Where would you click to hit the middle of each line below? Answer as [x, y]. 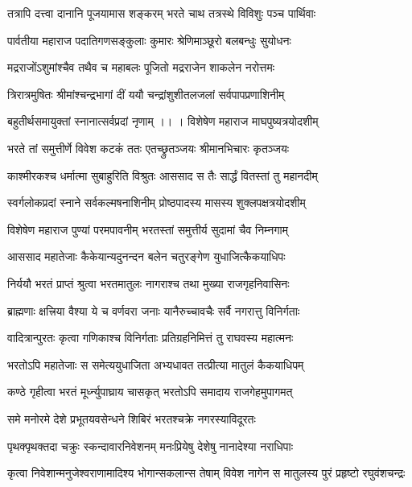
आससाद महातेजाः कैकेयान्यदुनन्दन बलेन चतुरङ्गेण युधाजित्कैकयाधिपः [146, 256]
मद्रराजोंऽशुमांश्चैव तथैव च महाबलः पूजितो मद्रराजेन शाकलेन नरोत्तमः [141, 67]
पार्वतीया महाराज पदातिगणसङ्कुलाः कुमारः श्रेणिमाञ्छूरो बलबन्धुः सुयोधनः [149, 40]
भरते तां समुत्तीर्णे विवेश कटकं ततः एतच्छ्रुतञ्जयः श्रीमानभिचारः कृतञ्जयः [148, 148]
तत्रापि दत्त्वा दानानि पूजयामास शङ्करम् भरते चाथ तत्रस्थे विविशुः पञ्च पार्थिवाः [162, 13]
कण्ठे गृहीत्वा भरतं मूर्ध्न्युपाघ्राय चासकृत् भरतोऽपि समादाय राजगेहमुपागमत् [150, 392]
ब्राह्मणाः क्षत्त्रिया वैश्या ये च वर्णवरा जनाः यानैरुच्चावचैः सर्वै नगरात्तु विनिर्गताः [154, 310]
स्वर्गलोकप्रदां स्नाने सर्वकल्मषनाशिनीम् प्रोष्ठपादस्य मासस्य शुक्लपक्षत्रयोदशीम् [157, 202]
